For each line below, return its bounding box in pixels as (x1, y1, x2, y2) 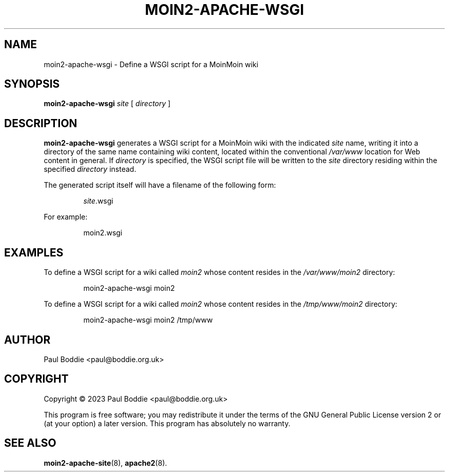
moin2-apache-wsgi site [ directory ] (44, 99, 171, 108)
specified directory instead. (44, 165, 136, 174)
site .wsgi (83, 196, 113, 206)
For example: (44, 212, 88, 222)
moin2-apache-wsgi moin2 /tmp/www (83, 315, 213, 325)
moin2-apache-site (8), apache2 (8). (44, 458, 167, 467)
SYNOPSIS (4, 77, 60, 91)
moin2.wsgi (83, 228, 123, 237)
